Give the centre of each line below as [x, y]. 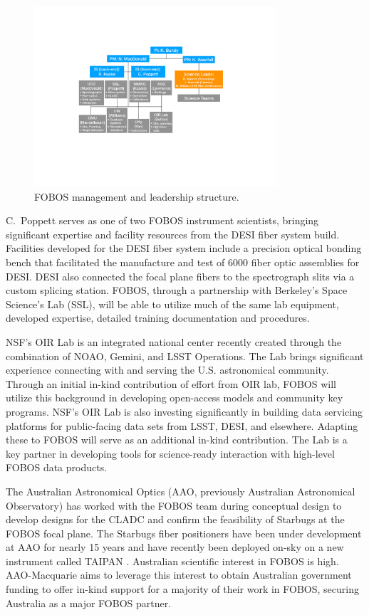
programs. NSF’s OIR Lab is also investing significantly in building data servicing [184, 411]
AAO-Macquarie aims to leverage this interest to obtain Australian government [179, 575]
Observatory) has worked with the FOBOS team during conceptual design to [174, 505]
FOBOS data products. [57, 467]
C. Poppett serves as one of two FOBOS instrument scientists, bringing [162, 220]
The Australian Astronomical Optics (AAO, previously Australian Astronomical [181, 491]
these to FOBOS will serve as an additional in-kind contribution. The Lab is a [177, 440]
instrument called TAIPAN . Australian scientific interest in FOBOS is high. [172, 561]
